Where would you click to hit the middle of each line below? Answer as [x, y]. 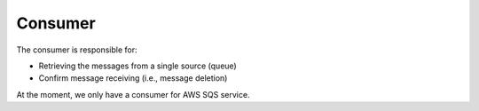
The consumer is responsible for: [77, 50]
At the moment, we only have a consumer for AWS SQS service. [133, 94]
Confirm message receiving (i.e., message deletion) [133, 78]
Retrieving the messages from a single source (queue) [137, 66]
